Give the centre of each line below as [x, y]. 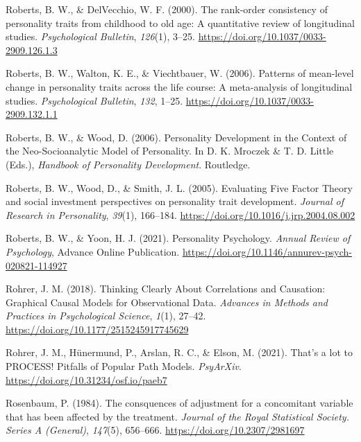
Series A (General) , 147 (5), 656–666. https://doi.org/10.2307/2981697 [155, 430]
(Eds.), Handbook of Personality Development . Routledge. [128, 164]
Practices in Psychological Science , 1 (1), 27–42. [106, 316]
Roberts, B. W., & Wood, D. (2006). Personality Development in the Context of [176, 137]
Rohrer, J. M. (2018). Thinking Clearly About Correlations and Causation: [166, 289]
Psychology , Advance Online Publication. [93, 251]
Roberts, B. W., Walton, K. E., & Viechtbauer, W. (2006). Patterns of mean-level [180, 73]
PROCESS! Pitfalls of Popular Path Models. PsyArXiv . [124, 366]
